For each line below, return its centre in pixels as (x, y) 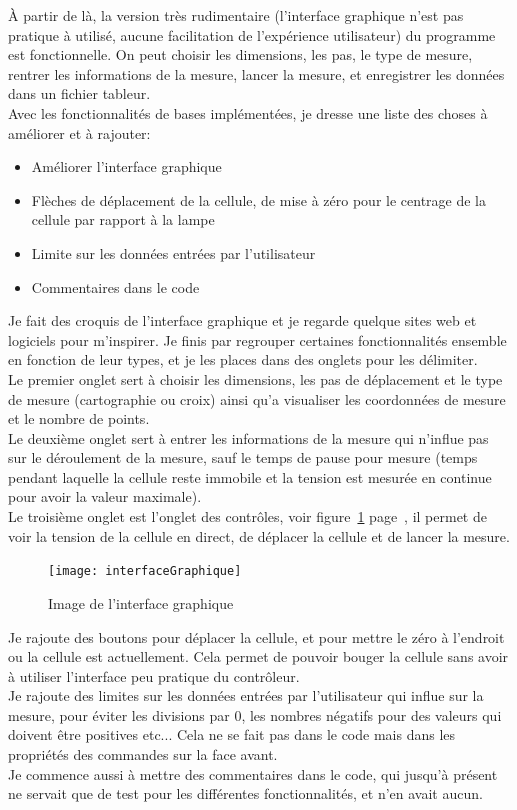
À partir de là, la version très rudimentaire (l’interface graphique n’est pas (236, 15)
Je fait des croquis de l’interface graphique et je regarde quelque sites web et (242, 320)
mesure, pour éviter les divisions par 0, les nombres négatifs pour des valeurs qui (255, 714)
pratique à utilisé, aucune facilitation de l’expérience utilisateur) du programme (252, 34)
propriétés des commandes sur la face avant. (143, 754)
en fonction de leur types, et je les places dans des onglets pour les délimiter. (243, 359)
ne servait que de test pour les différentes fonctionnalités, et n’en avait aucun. (245, 793)
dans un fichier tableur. (79, 93)
